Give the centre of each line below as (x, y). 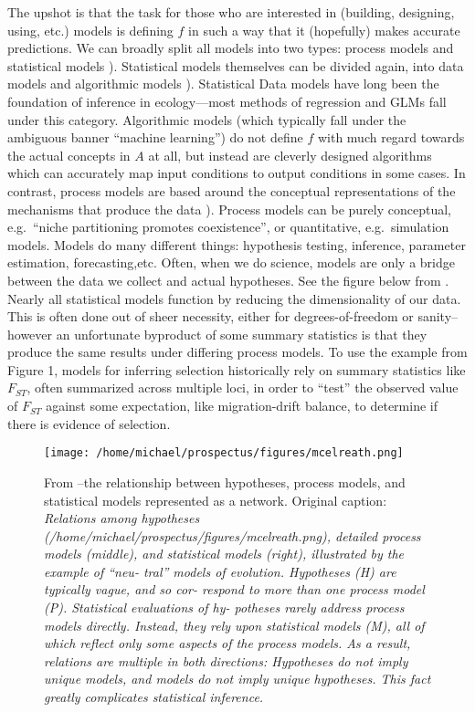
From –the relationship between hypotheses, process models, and (225, 482)
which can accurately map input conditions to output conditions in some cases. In (237, 173)
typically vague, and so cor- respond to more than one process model (234, 589)
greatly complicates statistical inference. (154, 697)
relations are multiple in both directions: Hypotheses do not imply (226, 660)
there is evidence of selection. (89, 423)
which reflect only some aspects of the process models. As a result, (227, 643)
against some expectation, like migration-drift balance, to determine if (242, 406)
